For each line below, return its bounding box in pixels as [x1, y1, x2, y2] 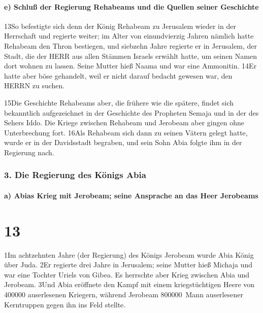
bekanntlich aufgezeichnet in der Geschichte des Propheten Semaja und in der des [4, 107, 259, 118]
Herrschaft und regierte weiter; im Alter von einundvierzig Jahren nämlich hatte [4, 30, 254, 41]
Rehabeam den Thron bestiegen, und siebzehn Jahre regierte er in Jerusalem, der [4, 40, 257, 51]
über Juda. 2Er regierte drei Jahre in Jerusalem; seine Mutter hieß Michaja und [4, 259, 252, 270]
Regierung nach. [4, 147, 54, 157]
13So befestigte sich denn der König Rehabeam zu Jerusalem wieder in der [4, 20, 236, 31]
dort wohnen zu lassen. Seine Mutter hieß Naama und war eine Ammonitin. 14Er [4, 60, 257, 71]
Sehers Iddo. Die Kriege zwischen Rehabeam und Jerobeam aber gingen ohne [4, 117, 244, 128]
